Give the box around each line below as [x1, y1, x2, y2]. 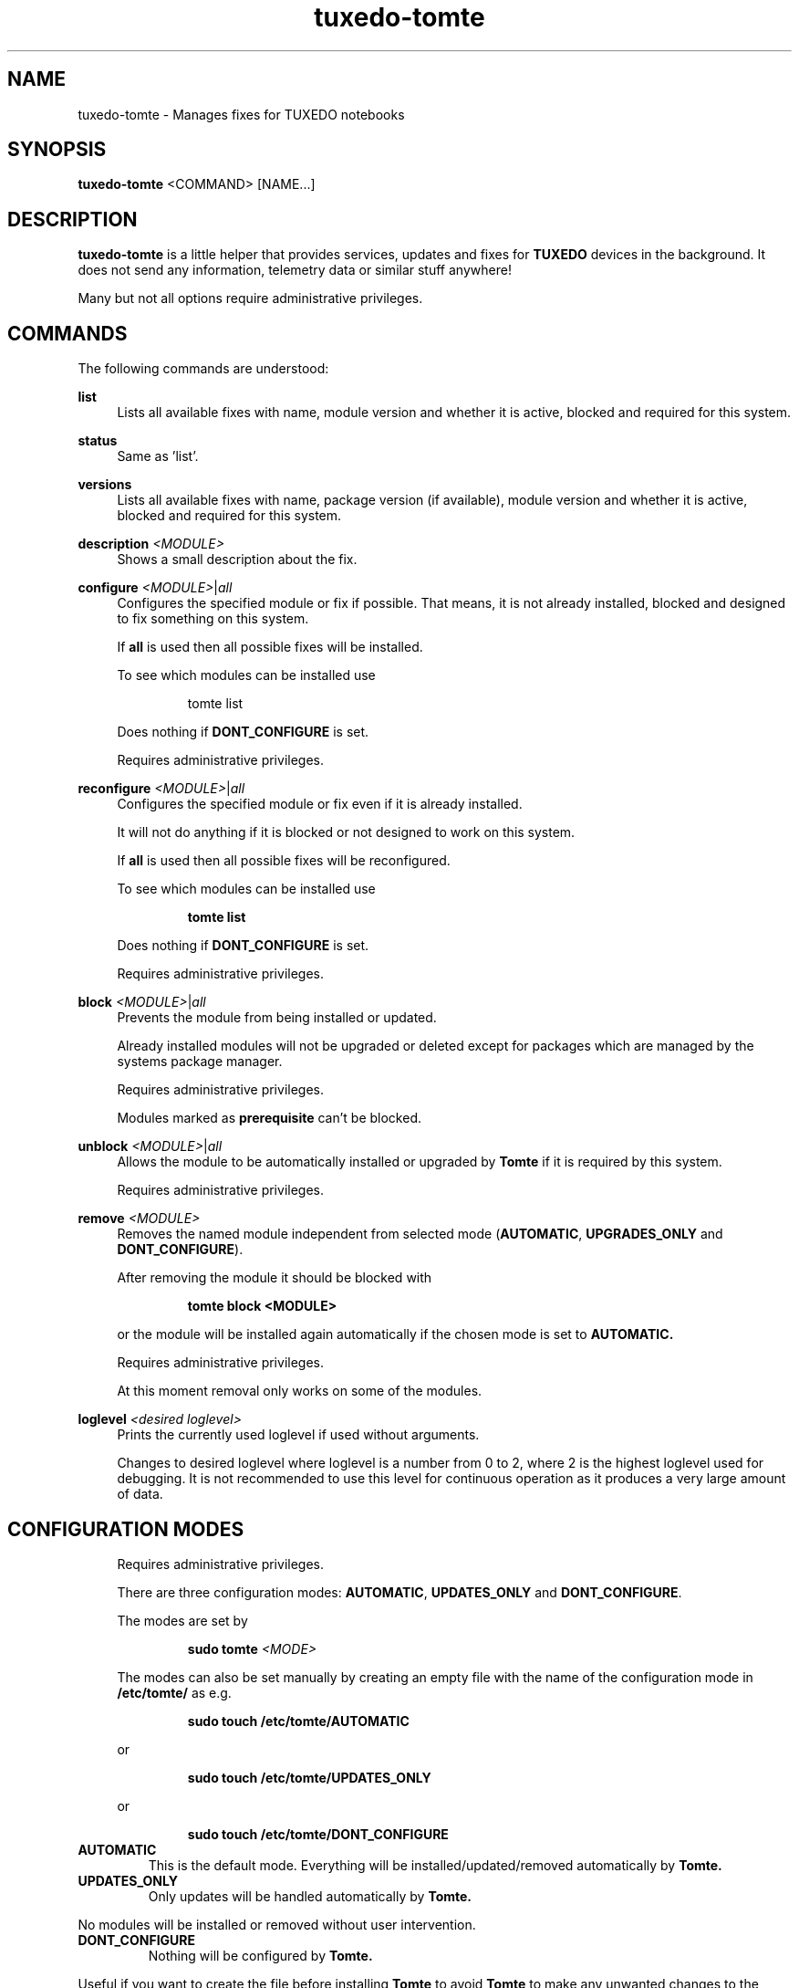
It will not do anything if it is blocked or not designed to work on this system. [117, 824, 576, 841]
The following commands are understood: [78, 361, 329, 377]
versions [78, 476, 132, 493]
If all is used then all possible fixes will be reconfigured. [117, 853, 451, 869]
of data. [117, 1486, 163, 1502]
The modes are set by [117, 1612, 248, 1628]
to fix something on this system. [117, 611, 309, 627]
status [78, 433, 118, 449]
